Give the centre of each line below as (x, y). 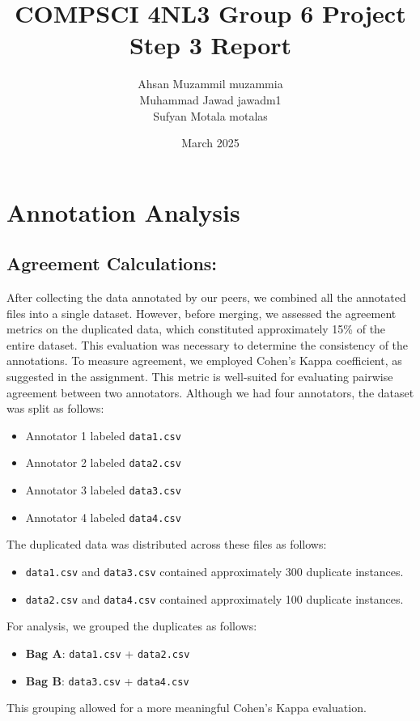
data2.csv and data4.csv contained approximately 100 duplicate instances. (214, 598)
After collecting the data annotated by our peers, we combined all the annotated (206, 297)
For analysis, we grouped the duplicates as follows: (132, 626)
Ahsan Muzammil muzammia (210, 84)
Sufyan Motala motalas (210, 115)
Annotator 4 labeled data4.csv (103, 517)
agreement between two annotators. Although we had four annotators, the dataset (210, 392)
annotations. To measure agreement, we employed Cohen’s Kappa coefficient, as (204, 360)
